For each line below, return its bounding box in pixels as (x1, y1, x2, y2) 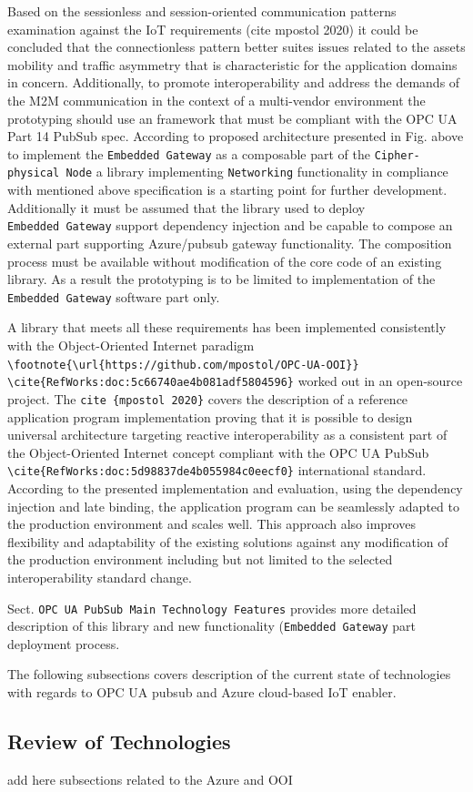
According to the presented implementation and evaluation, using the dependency (7, 478, 463, 497)
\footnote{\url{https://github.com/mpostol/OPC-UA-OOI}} (7, 358, 359, 371)
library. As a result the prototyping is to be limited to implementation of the (7, 269, 436, 289)
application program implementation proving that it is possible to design (7, 407, 413, 426)
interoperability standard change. (7, 567, 192, 586)
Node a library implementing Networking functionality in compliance (65, 162, 448, 181)
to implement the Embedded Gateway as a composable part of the (7, 144, 370, 163)
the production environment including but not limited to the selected (7, 550, 393, 569)
